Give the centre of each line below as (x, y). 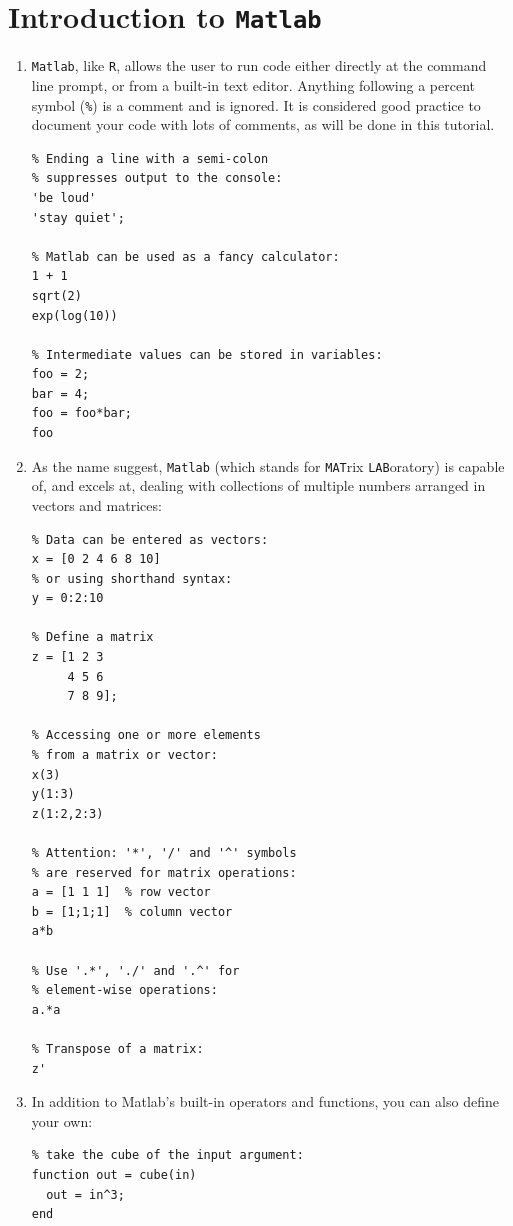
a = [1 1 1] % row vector (121, 892)
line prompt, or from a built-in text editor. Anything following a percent (253, 84)
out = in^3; (85, 1194)
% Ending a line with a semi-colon (150, 158)
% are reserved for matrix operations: (164, 872)
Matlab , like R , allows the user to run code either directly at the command (259, 65)
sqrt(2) (56, 295)
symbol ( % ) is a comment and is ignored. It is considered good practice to (256, 104)
